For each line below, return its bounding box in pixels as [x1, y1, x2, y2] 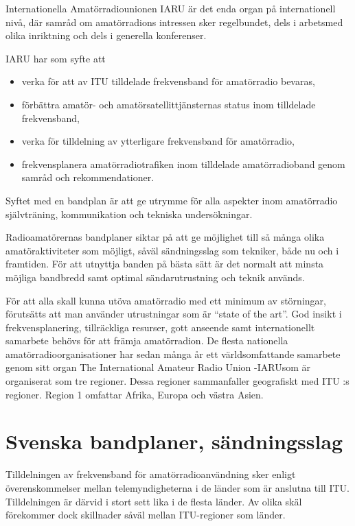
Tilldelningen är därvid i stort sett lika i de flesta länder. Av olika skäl [5, 494, 302, 508]
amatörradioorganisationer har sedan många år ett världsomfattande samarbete [5, 346, 341, 361]
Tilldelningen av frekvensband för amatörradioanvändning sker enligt [5, 467, 296, 481]
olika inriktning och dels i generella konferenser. [5, 28, 207, 43]
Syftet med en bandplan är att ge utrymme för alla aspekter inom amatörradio [5, 193, 338, 207]
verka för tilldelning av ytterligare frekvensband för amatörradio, [21, 134, 295, 148]
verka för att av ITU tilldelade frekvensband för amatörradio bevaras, [21, 74, 315, 88]
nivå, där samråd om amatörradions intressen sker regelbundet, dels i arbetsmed [5, 14, 343, 29]
